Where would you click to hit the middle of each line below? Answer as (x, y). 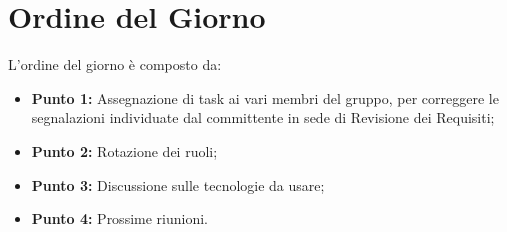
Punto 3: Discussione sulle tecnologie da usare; (178, 184)
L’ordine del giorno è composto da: (115, 64)
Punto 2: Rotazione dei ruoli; (124, 150)
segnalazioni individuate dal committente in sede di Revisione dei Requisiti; (263, 117)
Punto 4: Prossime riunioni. (119, 218)
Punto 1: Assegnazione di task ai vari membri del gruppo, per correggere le (265, 97)
